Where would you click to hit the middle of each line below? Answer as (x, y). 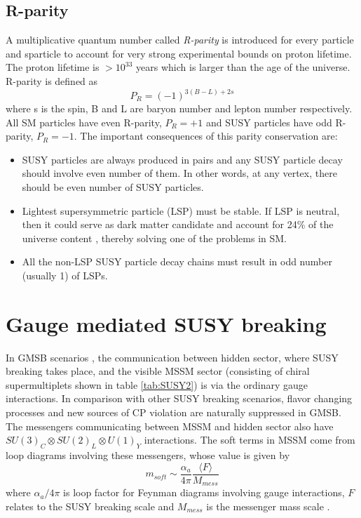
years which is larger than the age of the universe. (243, 67)
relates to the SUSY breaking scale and (90, 506)
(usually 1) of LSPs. (65, 275)
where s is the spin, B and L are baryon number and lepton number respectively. (179, 108)
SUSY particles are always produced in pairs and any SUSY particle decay (182, 159)
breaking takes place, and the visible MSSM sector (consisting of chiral (158, 371)
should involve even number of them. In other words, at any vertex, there (179, 173)
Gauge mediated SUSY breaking (166, 323)
